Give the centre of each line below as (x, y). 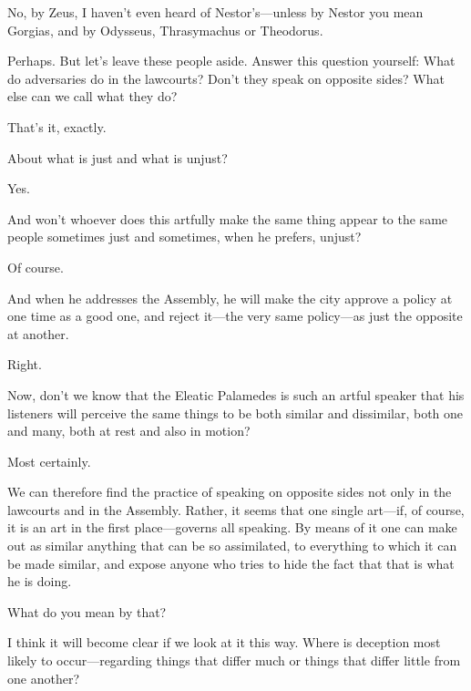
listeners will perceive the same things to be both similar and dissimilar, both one (235, 413)
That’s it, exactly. (57, 126)
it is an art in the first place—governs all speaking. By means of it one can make (232, 527)
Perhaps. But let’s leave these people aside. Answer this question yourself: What (231, 61)
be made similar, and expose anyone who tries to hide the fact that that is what (231, 563)
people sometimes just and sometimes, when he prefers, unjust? (184, 237)
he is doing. (40, 581)
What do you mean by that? (87, 611)
